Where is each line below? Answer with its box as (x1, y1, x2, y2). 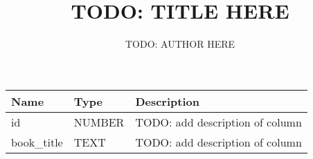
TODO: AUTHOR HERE (125, 37, 235, 51)
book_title (11, 133, 63, 150)
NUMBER (73, 113, 125, 130)
